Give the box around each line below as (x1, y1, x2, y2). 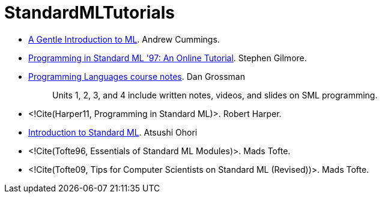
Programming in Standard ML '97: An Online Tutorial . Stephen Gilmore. (28, 52, 307, 63)
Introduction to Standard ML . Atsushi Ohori (28, 127, 198, 137)
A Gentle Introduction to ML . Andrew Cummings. (28, 34, 220, 44)
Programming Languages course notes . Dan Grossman (28, 71, 245, 82)
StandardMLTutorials (4, 2, 175, 23)
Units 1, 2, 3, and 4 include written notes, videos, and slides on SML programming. (52, 89, 378, 100)
